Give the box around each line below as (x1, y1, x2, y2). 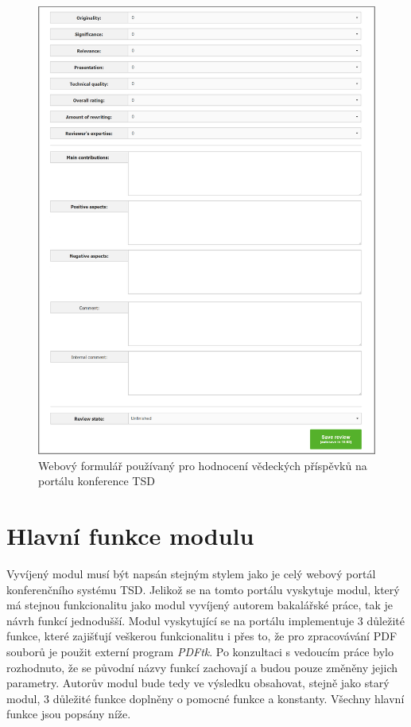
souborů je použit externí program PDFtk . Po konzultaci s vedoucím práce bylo (6, 643, 394, 659)
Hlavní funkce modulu (6, 519, 254, 552)
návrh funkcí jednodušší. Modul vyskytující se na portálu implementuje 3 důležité (6, 612, 405, 628)
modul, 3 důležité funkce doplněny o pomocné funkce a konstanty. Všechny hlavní (6, 690, 405, 706)
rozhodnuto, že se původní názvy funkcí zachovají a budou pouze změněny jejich (6, 659, 398, 675)
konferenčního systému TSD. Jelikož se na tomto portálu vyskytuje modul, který (6, 581, 400, 597)
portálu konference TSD (38, 472, 155, 489)
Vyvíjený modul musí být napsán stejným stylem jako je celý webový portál (6, 566, 376, 582)
